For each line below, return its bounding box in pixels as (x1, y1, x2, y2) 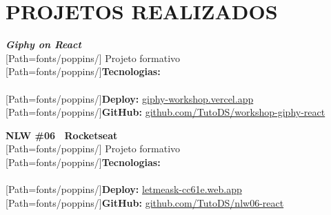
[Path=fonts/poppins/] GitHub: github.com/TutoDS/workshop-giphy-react (6, 105, 325, 119)
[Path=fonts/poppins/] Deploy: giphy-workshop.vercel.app (6, 91, 254, 105)
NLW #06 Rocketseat (6, 127, 118, 142)
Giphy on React (6, 37, 81, 52)
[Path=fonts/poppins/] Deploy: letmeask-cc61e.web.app (6, 182, 242, 196)
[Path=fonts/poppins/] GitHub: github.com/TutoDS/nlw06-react (6, 195, 284, 209)
